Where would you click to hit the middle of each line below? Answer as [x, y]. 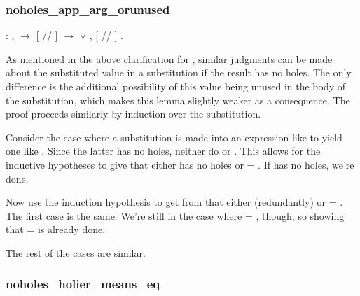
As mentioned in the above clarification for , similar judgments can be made [169, 58]
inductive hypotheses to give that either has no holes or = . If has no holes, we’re [180, 164]
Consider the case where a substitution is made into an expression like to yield [174, 137]
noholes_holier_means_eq [83, 284]
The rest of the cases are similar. [76, 252]
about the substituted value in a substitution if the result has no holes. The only [179, 72]
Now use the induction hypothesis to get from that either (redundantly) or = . [174, 202]
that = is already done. [56, 229]
